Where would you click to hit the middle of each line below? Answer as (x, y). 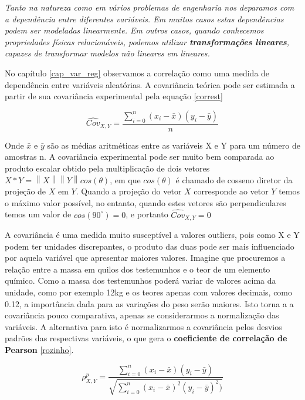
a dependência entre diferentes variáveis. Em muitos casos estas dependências (144, 19)
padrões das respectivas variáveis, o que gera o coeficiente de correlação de (146, 338)
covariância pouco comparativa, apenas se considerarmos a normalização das (142, 315)
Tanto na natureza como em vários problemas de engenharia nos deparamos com (150, 7)
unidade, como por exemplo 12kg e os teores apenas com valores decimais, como (149, 292)
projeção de (26, 191)
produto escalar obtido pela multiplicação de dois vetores (107, 168)
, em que (125, 179)
